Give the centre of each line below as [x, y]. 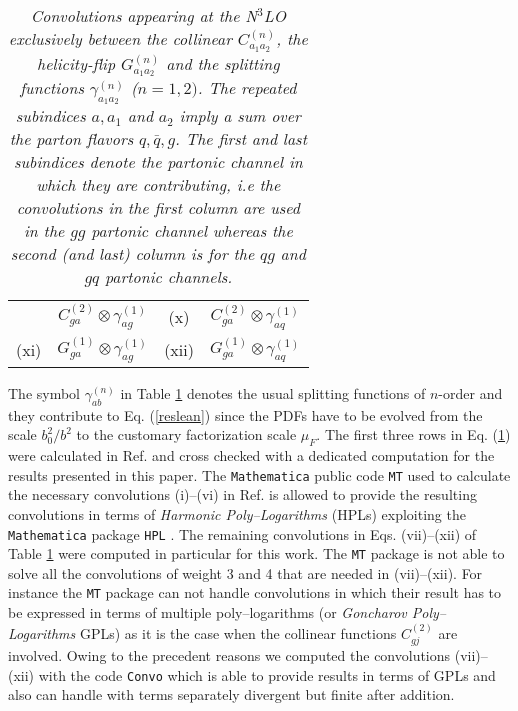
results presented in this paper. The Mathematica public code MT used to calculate [259, 474]
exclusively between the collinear [120, 38]
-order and [470, 392]
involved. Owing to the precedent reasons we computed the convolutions [229, 654]
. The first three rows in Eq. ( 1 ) [413, 434]
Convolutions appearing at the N [144, 15]
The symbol [44, 392]
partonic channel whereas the [192, 231]
